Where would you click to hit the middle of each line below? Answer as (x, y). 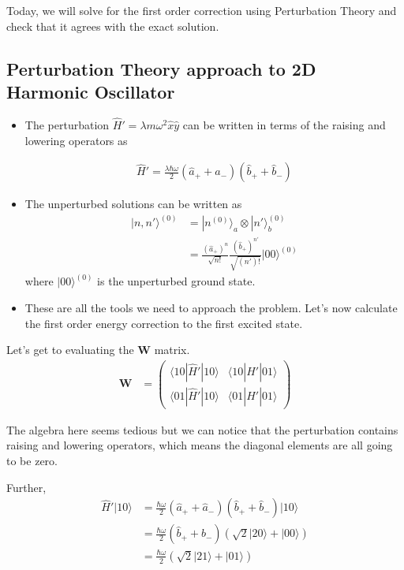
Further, (26, 487)
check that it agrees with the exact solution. (113, 26)
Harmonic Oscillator (91, 91)
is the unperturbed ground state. (176, 281)
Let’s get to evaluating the (70, 350)
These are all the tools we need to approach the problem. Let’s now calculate (211, 307)
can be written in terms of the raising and (284, 125)
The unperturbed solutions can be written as (133, 204)
